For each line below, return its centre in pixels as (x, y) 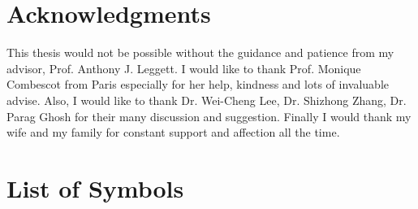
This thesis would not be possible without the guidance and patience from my (200, 52)
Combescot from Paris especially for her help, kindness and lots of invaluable (198, 84)
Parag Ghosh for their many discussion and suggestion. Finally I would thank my (209, 116)
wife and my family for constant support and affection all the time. (173, 132)
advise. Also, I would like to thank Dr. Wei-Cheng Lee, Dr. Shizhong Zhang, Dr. (207, 100)
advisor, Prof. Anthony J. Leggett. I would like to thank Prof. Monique (184, 68)
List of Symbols (95, 187)
